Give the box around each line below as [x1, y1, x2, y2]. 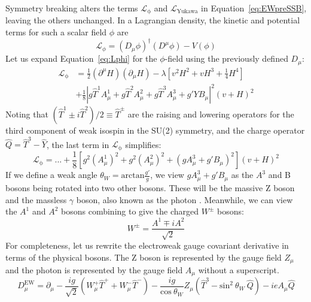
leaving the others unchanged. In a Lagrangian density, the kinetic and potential [5, 14, 300, 26]
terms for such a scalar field [5, 26, 107, 38]
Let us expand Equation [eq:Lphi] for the [5, 52, 157, 65]
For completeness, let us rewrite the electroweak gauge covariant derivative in [5, 238, 289, 251]
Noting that [5, 108, 48, 120]
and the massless [5, 193, 67, 206]
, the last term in [46, 138, 109, 150]
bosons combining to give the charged [61, 205, 199, 218]
